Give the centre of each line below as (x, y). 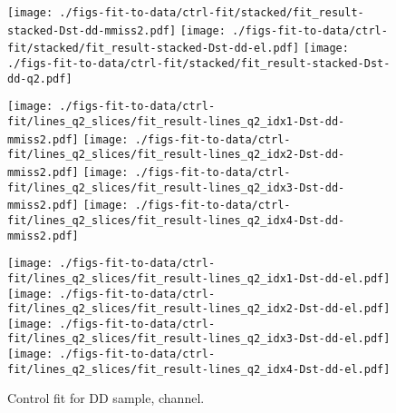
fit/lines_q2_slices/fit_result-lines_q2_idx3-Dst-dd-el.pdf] (199, 339)
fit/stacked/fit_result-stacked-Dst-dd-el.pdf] (154, 49)
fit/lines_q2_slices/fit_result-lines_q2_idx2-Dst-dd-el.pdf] (199, 309)
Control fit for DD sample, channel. (106, 398)
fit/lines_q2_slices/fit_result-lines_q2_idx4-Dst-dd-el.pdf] (199, 369)
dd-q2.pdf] (40, 79)
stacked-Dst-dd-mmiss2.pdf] (92, 30)
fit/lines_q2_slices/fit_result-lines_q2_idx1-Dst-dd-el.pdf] (199, 278)
